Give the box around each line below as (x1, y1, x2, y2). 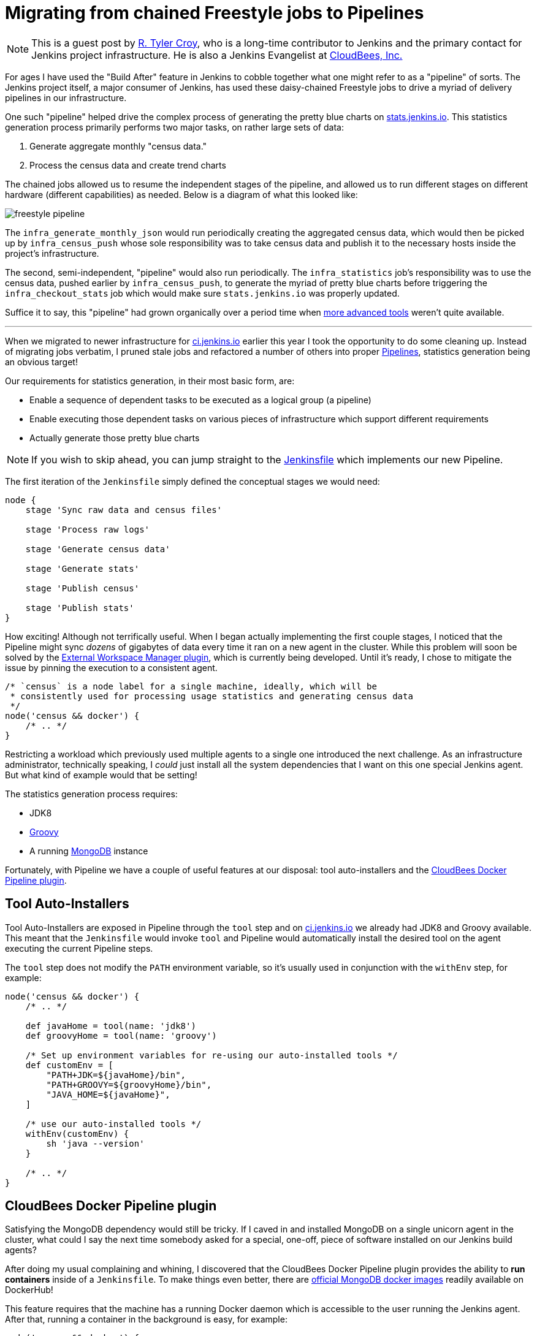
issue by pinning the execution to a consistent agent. (5, 662, 218, 673)
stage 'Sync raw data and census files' (25, 504, 223, 515)
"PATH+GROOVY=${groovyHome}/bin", (46, 1079, 212, 1090)
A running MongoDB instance (29, 845, 148, 856)
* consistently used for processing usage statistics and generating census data (10, 691, 413, 701)
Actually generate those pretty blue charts (29, 432, 200, 443)
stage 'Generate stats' (25, 563, 140, 574)
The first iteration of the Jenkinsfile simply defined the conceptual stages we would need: (5, 476, 380, 487)
